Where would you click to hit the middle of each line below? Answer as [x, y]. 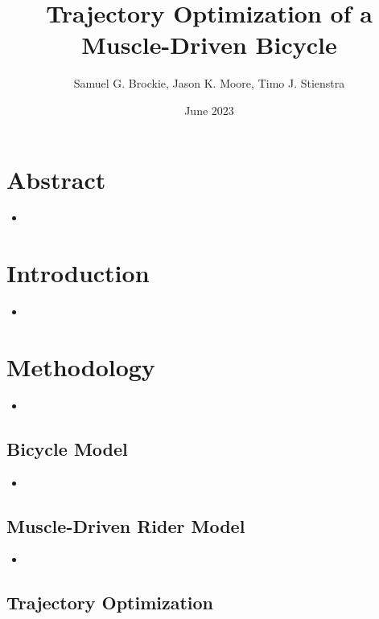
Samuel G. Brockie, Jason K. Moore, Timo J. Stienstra [209, 83]
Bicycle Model [67, 448]
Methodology [81, 366]
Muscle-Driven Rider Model [126, 525]
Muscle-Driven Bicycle [209, 45]
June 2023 [209, 110]
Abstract [56, 179]
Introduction [78, 273]
